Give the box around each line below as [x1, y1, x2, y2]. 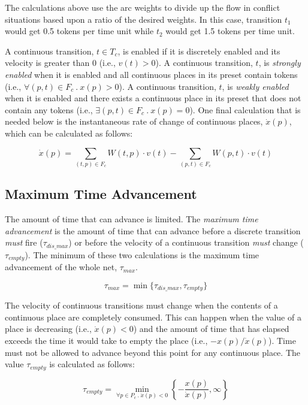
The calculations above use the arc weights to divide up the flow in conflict [5, 1, 280, 13]
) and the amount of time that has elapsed [133, 322, 289, 335]
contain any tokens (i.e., [5, 103, 93, 116]
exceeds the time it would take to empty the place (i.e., [5, 334, 208, 346]
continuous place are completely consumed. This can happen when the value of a [5, 310, 301, 323]
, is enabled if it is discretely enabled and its [117, 44, 280, 57]
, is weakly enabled [222, 80, 289, 92]
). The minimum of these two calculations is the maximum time [25, 248, 259, 261]
